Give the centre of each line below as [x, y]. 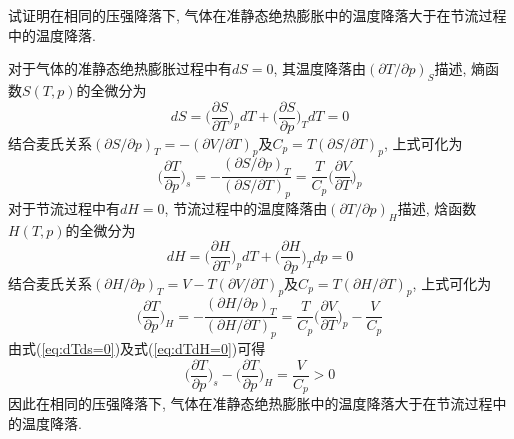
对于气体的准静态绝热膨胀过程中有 [120, 68]
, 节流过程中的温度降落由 [246, 208]
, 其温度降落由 [320, 68]
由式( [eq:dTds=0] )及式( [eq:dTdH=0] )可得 [137, 347]
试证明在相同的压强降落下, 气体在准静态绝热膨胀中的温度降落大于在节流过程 [257, 15]
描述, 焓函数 [437, 208]
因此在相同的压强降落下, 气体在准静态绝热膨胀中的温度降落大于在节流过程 [250, 403]
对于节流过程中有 [64, 208]
